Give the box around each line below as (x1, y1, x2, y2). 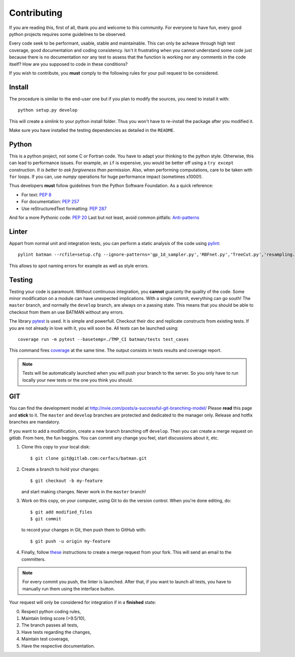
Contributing (9, 7, 62, 18)
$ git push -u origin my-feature (30, 538, 111, 544)
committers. (21, 556, 46, 562)
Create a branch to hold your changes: (21, 466, 100, 472)
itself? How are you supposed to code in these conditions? (9, 61, 128, 67)
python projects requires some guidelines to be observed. (9, 31, 126, 37)
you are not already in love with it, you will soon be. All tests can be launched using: (9, 325, 179, 331)
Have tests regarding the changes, (21, 629, 91, 635)
